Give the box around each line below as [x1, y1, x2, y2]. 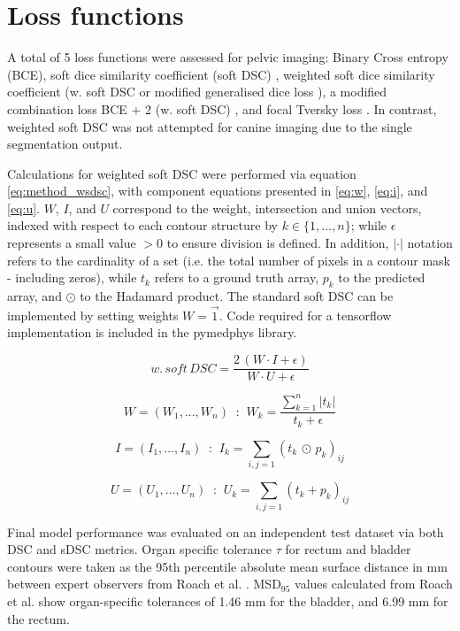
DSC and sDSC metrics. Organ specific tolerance [7, 540, 272, 558]
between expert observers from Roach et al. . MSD [7, 574, 281, 593]
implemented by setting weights [7, 305, 179, 324]
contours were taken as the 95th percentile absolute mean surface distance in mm [7, 557, 448, 575]
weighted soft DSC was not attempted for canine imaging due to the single [7, 117, 412, 135]
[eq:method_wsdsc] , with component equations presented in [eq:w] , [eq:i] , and [7, 181, 428, 200]
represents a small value [7, 234, 136, 252]
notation [407, 234, 453, 252]
